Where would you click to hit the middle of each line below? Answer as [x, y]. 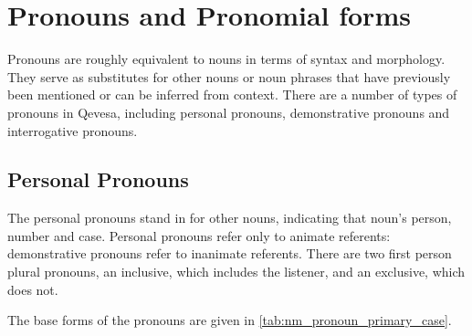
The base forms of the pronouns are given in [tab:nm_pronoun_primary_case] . [230, 320]
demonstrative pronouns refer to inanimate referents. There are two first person [230, 253]
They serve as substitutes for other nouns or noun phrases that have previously [229, 76]
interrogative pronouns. [73, 130]
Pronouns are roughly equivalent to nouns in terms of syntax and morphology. [226, 59]
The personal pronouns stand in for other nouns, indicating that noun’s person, [230, 218]
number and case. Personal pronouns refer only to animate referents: [199, 235]
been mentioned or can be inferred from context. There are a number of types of [232, 94]
